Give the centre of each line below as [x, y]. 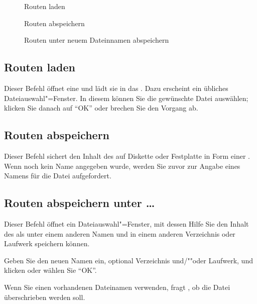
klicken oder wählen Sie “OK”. [50, 270]
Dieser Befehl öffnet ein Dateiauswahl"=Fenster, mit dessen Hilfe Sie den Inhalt [126, 223]
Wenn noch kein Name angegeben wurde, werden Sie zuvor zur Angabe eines [122, 166]
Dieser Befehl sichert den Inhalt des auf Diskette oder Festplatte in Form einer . [127, 156]
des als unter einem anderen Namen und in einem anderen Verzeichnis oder [120, 233]
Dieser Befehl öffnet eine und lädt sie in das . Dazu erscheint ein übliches [116, 88]
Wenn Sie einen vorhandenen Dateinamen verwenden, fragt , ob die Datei [117, 287]
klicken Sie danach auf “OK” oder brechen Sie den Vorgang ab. [101, 108]
